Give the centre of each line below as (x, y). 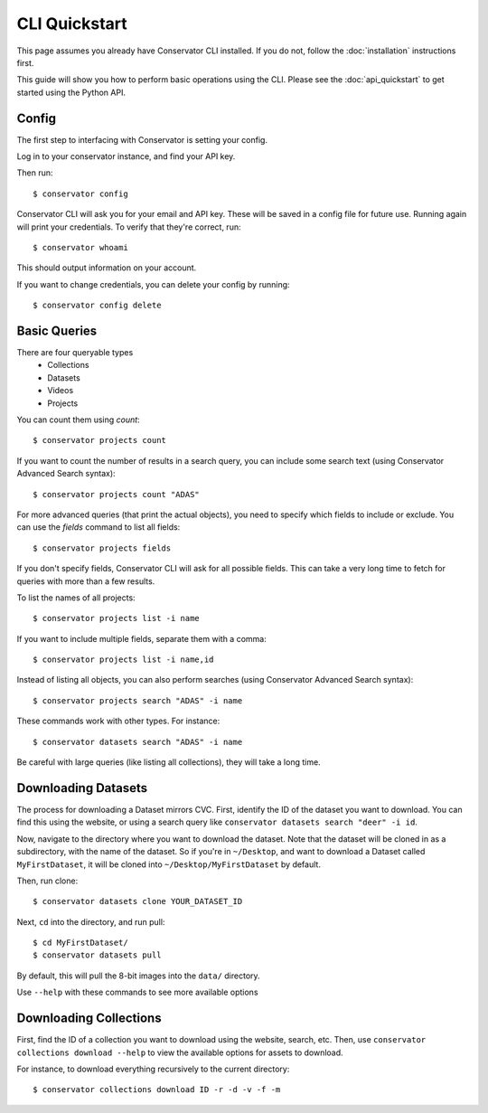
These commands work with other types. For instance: (118, 721)
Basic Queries (57, 330)
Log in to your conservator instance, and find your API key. (126, 156)
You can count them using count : (78, 420)
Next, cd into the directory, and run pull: (91, 921)
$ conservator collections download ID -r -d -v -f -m (157, 1090)
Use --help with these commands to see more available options (137, 992)
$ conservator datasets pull (97, 955)
